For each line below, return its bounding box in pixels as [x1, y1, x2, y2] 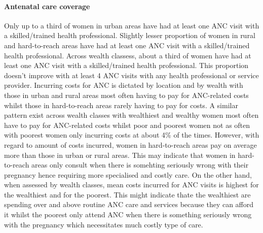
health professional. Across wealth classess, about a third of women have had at [4, 50, 251, 60]
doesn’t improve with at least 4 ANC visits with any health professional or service [4, 70, 259, 80]
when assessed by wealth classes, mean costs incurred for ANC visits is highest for [4, 179, 259, 190]
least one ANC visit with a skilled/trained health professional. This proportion [4, 60, 249, 71]
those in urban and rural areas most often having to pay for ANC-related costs [4, 89, 249, 100]
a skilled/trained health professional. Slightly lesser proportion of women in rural [4, 30, 255, 41]
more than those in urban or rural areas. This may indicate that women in [4, 149, 236, 160]
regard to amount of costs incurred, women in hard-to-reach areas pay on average [4, 139, 257, 150]
